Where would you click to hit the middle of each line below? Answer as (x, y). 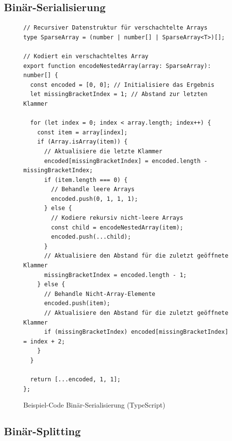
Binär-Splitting (42, 431)
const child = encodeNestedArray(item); (117, 227)
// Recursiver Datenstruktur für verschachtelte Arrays (116, 28)
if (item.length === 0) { (86, 180)
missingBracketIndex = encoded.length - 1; (115, 275)
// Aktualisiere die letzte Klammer (103, 151)
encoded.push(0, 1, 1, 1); (95, 199)
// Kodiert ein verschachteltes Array (86, 56)
